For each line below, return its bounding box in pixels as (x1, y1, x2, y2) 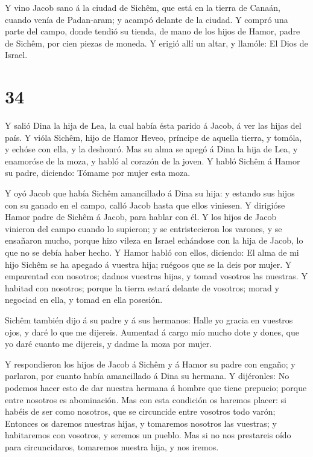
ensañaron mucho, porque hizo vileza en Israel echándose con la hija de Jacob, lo (5, 234, 303, 247)
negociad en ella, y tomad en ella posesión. (5, 293, 163, 306)
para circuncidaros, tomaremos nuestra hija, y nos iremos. (5, 440, 219, 453)
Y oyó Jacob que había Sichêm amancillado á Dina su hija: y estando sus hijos (5, 187, 295, 199)
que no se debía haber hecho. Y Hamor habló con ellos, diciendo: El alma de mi (5, 246, 299, 259)
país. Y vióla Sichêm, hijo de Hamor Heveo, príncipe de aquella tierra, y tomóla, (5, 131, 302, 143)
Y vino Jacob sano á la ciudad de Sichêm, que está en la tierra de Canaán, (5, 1, 280, 13)
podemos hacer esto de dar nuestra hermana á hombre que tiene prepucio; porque (5, 381, 307, 394)
